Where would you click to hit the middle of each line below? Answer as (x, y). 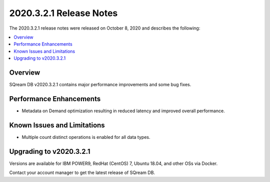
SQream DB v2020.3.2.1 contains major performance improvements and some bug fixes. (100, 85)
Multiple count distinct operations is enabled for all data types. (86, 137)
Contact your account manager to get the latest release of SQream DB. (82, 172)
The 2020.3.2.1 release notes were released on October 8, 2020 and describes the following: (105, 28)
